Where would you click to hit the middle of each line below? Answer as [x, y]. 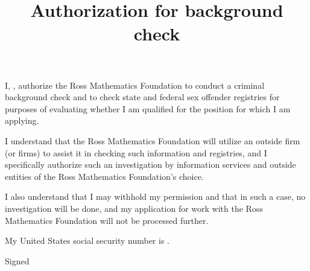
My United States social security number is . [87, 241]
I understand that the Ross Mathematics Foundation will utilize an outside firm [153, 140]
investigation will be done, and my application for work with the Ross [134, 208]
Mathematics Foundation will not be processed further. [107, 220]
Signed [17, 260]
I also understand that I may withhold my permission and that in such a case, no [155, 196]
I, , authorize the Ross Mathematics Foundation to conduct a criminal [135, 85]
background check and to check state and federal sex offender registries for [142, 97]
